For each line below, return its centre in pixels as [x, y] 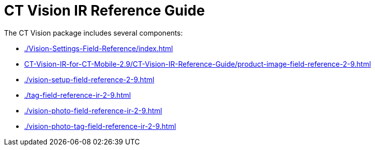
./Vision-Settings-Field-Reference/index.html [99, 48]
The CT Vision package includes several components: [93, 33]
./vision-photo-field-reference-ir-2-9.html [93, 110]
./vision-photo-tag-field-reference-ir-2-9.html [100, 126]
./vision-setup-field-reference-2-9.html [89, 79]
